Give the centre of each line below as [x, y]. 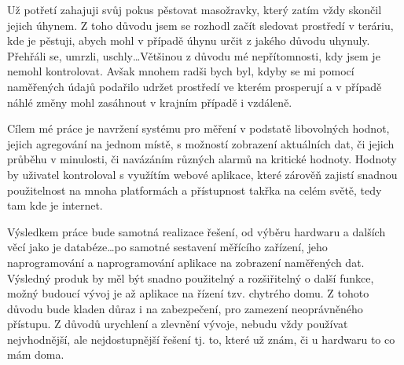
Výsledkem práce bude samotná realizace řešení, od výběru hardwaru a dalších [196, 231]
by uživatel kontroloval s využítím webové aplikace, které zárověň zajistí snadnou [202, 174]
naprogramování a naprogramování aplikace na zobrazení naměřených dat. [186, 262]
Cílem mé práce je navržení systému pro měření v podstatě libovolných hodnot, [198, 128]
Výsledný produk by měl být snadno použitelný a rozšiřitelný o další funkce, [191, 277]
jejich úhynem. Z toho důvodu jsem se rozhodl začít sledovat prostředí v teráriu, [200, 25]
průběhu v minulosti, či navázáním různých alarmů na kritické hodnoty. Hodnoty [202, 159]
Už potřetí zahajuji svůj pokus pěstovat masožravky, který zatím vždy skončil [195, 9]
